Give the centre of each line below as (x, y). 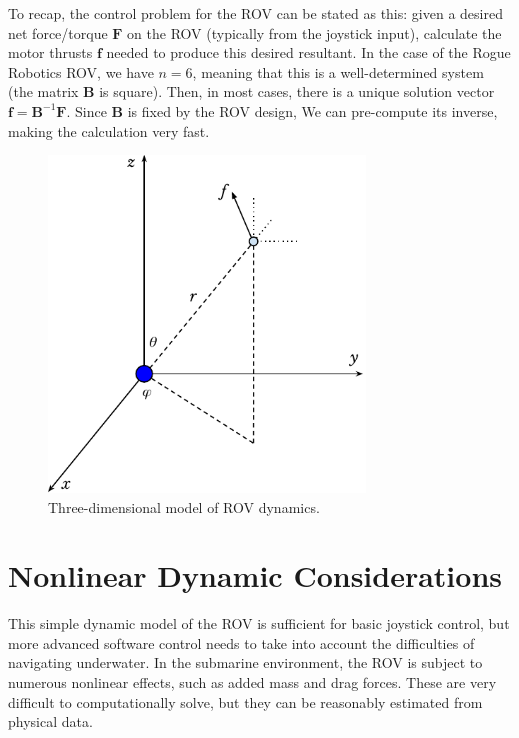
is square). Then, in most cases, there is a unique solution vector (297, 91)
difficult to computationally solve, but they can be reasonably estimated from (245, 701)
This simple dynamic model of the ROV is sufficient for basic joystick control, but (259, 623)
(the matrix (43, 91)
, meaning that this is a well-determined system (338, 71)
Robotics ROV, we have (81, 71)
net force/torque (58, 32)
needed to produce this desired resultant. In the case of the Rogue (308, 52)
